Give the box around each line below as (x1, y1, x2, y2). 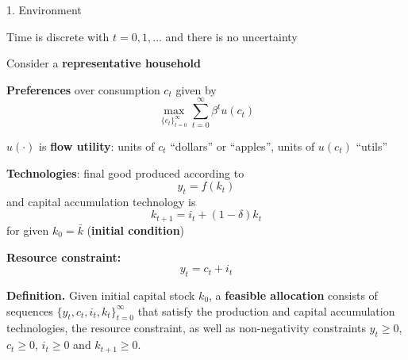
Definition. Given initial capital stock (6, 286, 195, 303)
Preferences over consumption (6, 81, 160, 98)
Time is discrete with (6, 28, 110, 44)
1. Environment (6, 2, 82, 17)
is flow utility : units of (39, 137, 155, 154)
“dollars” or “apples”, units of (170, 137, 315, 154)
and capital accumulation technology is (6, 193, 196, 209)
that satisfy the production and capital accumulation (137, 302, 395, 319)
